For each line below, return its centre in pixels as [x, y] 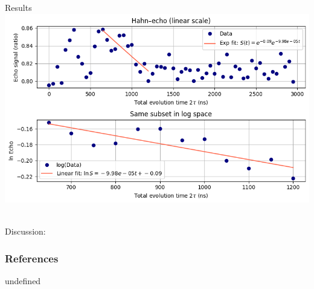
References [32, 258]
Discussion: [25, 231]
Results [18, 7]
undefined [23, 281]
